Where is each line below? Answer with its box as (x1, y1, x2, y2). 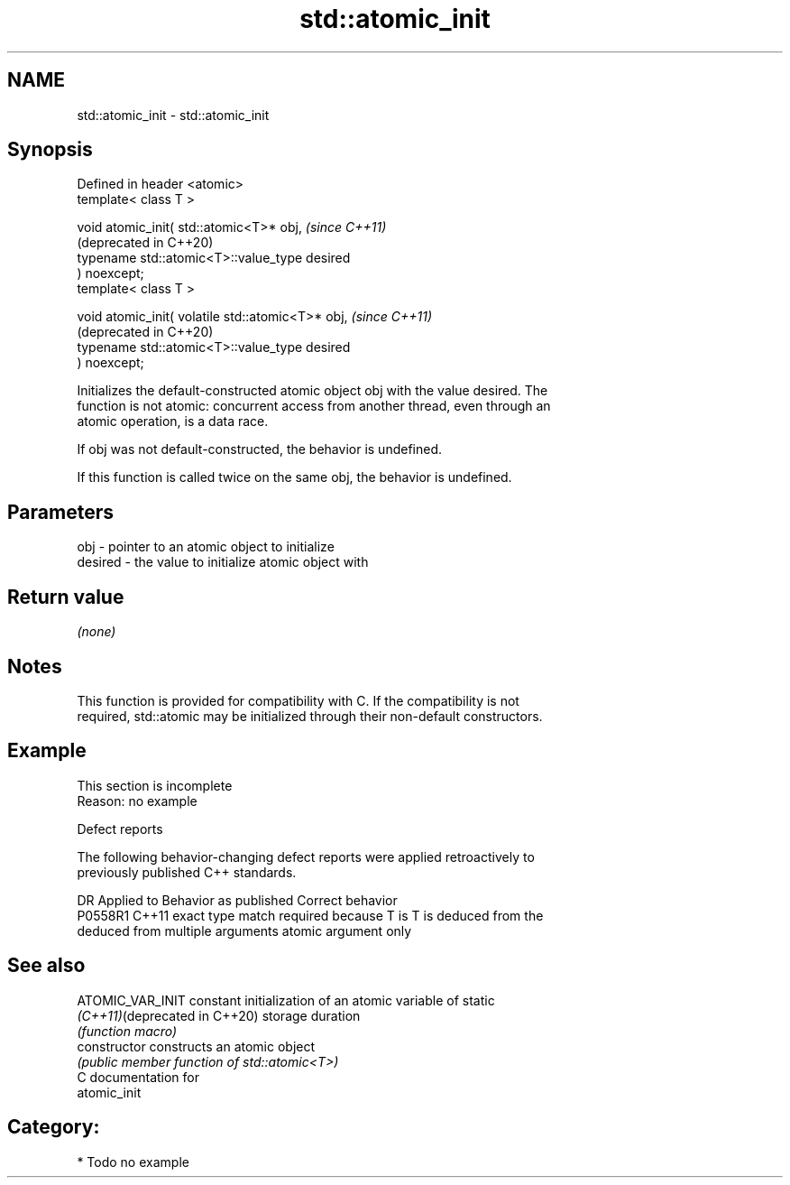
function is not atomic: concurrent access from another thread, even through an (77, 398, 551, 414)
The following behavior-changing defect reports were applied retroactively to (77, 848, 535, 865)
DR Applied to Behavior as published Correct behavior (77, 892, 398, 908)
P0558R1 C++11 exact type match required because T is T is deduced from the (77, 907, 544, 923)
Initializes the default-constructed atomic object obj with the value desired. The (77, 383, 548, 399)
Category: (7, 1116, 100, 1139)
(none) (77, 624, 116, 640)
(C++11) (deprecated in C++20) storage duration (77, 1007, 361, 1023)
